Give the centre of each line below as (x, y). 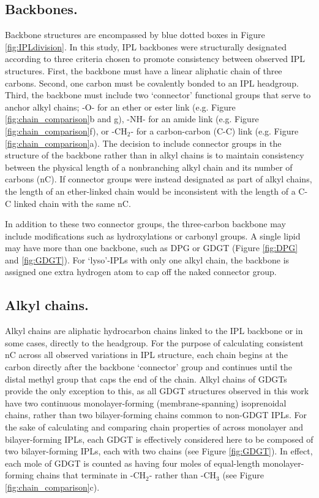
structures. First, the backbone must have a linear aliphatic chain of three (144, 70)
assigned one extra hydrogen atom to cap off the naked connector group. (141, 272)
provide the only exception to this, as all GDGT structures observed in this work (157, 391)
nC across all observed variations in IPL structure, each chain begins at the (146, 355)
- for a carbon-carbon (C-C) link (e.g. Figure (215, 130)
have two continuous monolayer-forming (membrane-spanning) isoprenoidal (146, 403)
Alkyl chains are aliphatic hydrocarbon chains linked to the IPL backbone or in (154, 331)
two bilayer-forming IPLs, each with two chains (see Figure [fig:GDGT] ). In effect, (159, 451)
